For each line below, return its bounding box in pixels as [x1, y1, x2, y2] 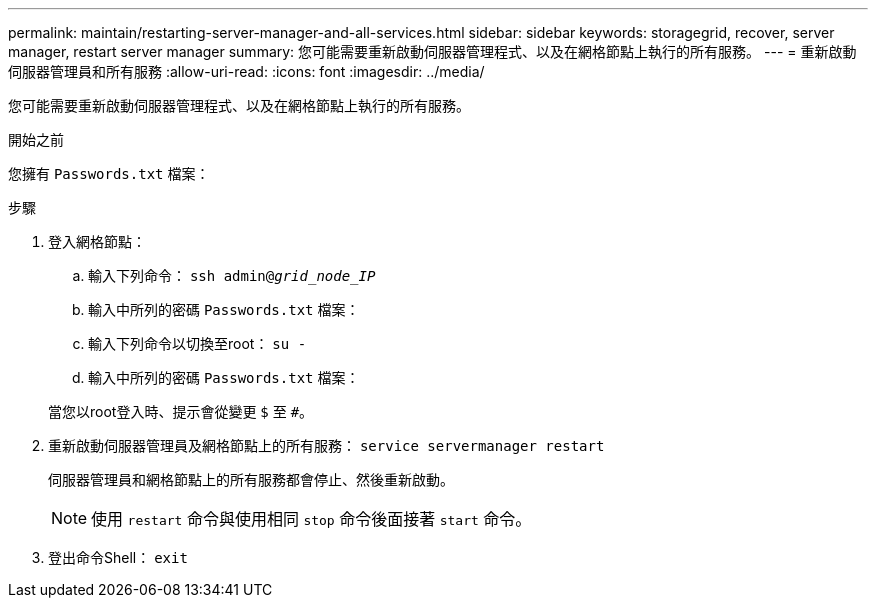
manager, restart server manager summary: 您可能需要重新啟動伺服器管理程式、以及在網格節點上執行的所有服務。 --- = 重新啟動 [8, 43, 857, 60]
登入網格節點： [48, 233, 146, 250]
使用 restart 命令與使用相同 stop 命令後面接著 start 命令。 [91, 509, 532, 529]
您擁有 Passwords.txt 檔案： [8, 165, 210, 182]
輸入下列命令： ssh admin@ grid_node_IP [88, 267, 376, 284]
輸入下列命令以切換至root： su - [88, 335, 307, 352]
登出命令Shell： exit [48, 549, 188, 566]
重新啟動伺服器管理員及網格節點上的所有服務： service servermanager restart [48, 437, 605, 454]
